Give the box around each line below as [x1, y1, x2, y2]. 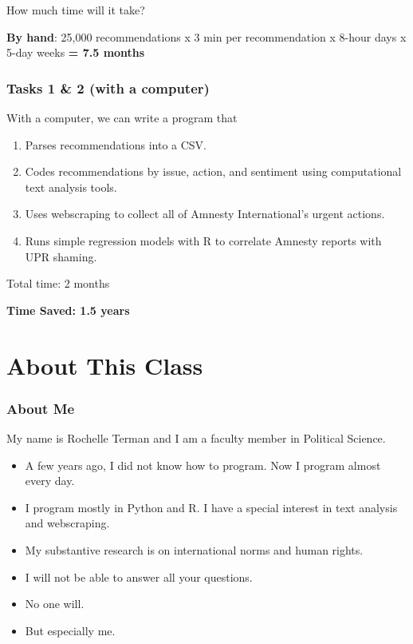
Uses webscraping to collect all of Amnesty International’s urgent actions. [25, 205, 385, 222]
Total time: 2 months [6, 275, 110, 292]
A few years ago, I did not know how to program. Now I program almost [25, 456, 381, 473]
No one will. [25, 595, 85, 612]
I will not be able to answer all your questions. [25, 568, 253, 585]
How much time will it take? [6, 2, 145, 18]
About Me [6, 398, 75, 418]
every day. [25, 472, 75, 489]
